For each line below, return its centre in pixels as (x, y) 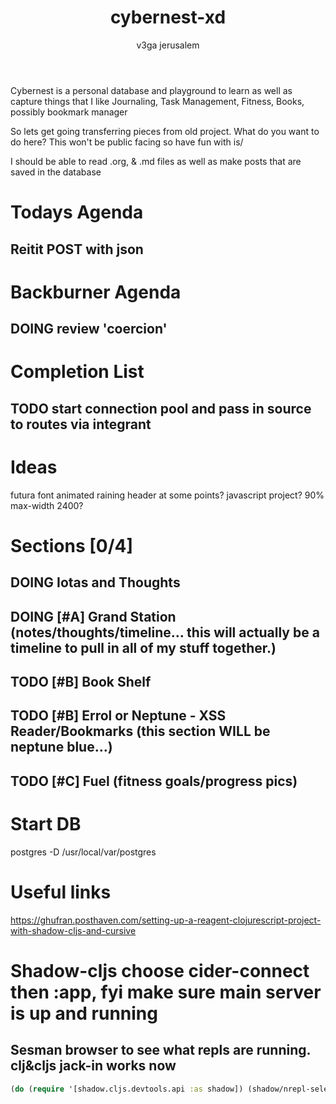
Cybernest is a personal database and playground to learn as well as (151, 90)
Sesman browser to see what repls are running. (160, 1050)
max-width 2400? (47, 505)
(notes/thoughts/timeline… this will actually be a (165, 632)
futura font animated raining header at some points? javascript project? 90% (167, 495)
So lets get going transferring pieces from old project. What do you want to (165, 131)
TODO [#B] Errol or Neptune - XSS (118, 716)
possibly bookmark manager (69, 112)
